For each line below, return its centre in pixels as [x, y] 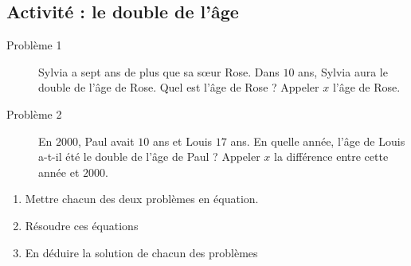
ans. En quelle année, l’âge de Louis [318, 141]
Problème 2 [34, 113]
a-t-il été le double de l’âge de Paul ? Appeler [149, 156]
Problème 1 [34, 45]
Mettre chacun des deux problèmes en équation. [142, 199]
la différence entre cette [331, 156]
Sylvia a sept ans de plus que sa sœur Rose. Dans [159, 71]
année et [59, 172]
